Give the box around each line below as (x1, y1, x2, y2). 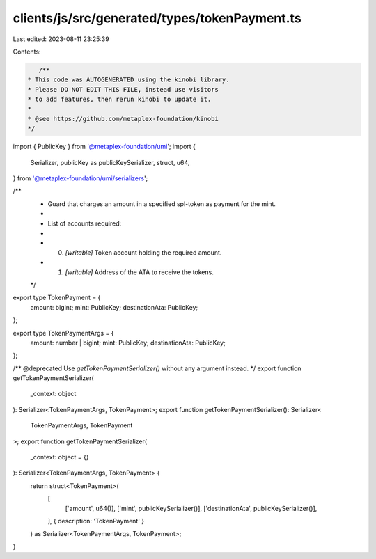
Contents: (13, 47, 41, 56)
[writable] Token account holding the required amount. (65, 248, 222, 257)
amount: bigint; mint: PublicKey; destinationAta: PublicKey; (30, 303, 198, 311)
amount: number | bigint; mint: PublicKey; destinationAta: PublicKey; (30, 338, 226, 347)
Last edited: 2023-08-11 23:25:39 (13, 35, 109, 43)
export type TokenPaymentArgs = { (13, 329, 114, 337)
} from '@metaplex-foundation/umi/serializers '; (13, 174, 148, 182)
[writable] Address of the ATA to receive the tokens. (65, 268, 214, 276)
